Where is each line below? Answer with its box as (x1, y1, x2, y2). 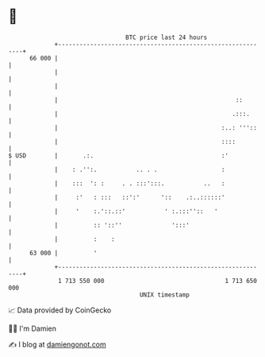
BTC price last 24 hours (125, 33, 208, 41)
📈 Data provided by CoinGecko (8, 305, 112, 315)
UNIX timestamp (139, 290, 190, 299)
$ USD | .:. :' (8, 151, 229, 160)
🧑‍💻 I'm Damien (8, 324, 57, 333)
